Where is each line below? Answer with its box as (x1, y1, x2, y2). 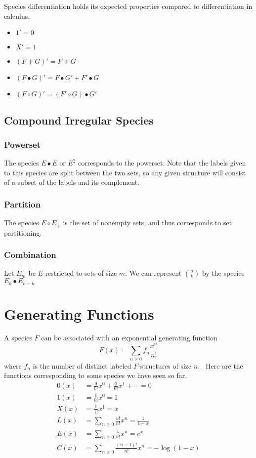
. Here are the (198, 360, 243, 371)
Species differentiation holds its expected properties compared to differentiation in (4, 1, 253, 11)
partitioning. (4, 227, 42, 238)
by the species (202, 268, 245, 278)
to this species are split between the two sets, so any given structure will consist (4, 167, 246, 177)
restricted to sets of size (45, 268, 117, 278)
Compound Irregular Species (4, 112, 154, 127)
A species (4, 333, 32, 343)
